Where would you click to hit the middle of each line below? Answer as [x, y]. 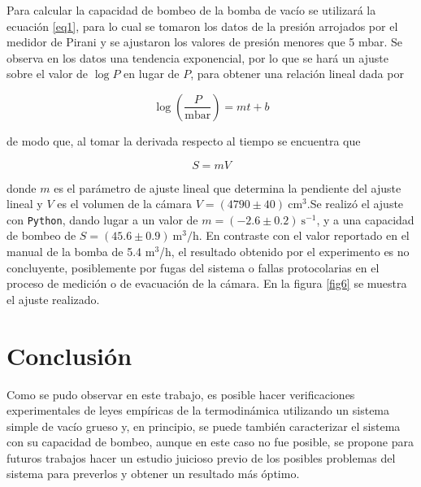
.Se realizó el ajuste [355, 204]
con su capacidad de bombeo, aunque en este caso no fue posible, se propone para [210, 442]
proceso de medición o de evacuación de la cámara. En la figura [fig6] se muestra [207, 283]
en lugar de [152, 74]
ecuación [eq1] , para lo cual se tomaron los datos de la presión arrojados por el [202, 26]
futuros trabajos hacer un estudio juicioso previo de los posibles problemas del [201, 457]
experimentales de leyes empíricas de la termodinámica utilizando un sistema [198, 410]
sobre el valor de [48, 74]
